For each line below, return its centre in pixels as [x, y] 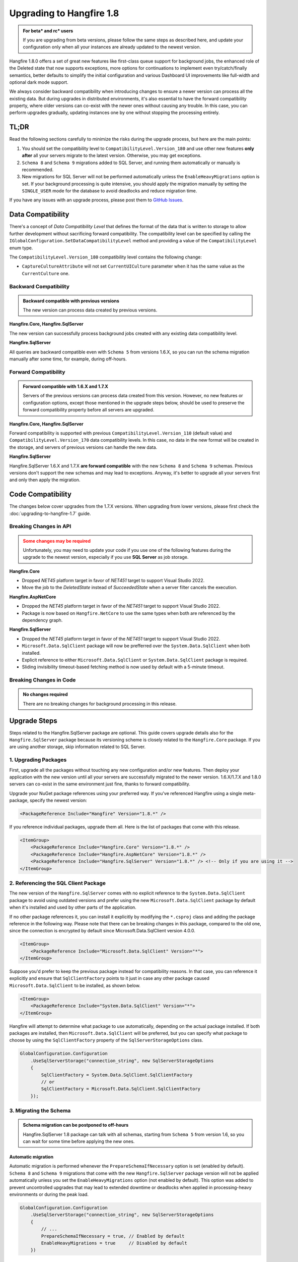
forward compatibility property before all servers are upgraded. [89, 410]
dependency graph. [42, 620]
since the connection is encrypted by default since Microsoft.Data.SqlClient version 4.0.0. [102, 931]
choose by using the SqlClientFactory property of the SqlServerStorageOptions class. [106, 1040]
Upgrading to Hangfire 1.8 [64, 13]
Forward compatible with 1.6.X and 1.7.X [65, 386]
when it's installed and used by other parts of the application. [73, 907]
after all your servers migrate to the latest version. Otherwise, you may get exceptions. [112, 155]
